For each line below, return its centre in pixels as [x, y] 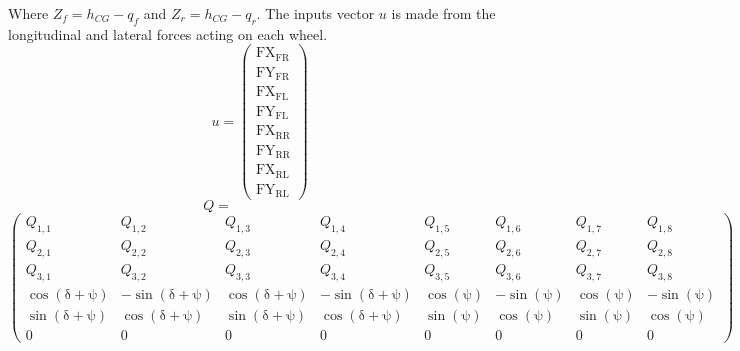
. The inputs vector [315, 13]
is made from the [443, 13]
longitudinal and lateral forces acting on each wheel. [168, 33]
